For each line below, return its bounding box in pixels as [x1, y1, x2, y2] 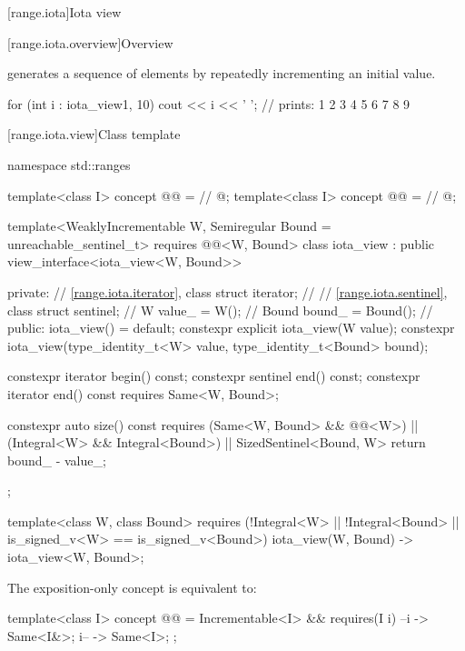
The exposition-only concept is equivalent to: [7, 577, 257, 596]
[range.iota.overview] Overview [7, 33, 173, 52]
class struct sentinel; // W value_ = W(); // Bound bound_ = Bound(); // [7, 300, 433, 319]
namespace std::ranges [7, 155, 131, 174]
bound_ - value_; [7, 450, 106, 469]
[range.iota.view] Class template [7, 125, 181, 144]
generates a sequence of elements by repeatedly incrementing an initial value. [7, 64, 436, 83]
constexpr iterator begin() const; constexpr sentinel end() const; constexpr [7, 366, 420, 386]
